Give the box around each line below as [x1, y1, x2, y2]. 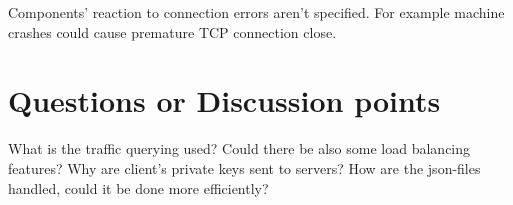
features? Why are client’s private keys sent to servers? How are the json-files [8, 157, 481, 178]
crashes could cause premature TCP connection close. [8, 21, 337, 42]
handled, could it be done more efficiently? [8, 177, 269, 198]
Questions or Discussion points [8, 80, 441, 121]
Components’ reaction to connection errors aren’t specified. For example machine [8, 2, 505, 22]
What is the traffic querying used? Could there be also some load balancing [8, 138, 471, 159]
